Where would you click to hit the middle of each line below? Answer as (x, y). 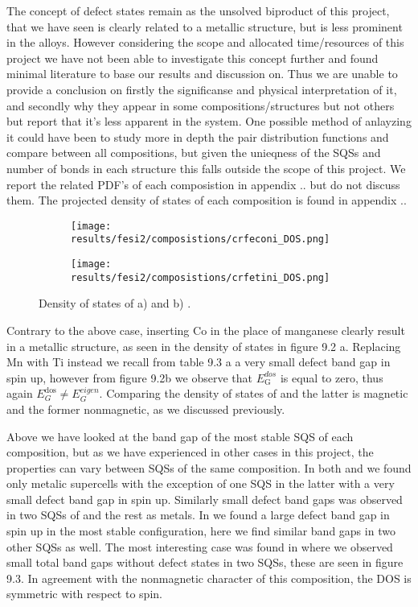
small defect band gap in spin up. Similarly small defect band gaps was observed (205, 499)
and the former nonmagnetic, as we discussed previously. (146, 409)
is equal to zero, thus (332, 377)
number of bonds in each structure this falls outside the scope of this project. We (206, 168)
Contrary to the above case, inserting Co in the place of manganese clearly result (206, 330)
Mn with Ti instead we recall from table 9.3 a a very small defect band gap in (199, 362)
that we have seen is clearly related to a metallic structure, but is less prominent (205, 26)
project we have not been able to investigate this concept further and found (193, 58)
